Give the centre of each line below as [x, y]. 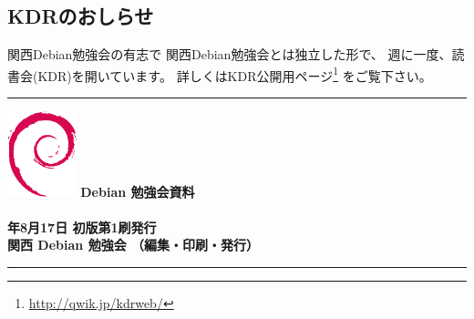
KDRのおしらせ [81, 16]
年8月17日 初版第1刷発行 [82, 226]
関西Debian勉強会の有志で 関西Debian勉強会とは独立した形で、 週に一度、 [230, 54]
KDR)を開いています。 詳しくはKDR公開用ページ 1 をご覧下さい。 [235, 74]
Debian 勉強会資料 [138, 191]
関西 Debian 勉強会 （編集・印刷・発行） [133, 245]
